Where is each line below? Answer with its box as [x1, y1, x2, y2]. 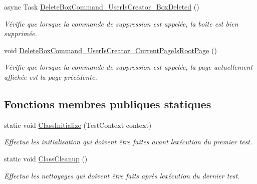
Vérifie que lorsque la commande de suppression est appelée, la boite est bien [4, 18, 238, 29]
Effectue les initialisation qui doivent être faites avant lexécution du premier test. [4, 136, 252, 147]
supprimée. [4, 28, 37, 39]
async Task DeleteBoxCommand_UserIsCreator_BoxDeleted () [4, 2, 199, 12]
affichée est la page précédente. [4, 71, 97, 82]
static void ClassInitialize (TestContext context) [4, 119, 152, 130]
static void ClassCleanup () [4, 153, 88, 163]
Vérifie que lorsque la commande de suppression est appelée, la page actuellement [4, 62, 253, 72]
